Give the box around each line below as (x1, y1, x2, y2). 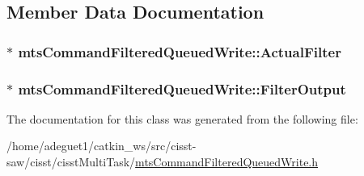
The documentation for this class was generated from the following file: (6, 110, 358, 127)
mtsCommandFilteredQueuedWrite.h (135, 153, 319, 170)
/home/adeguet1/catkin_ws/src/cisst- (6, 137, 197, 154)
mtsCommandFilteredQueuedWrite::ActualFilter (18, 41, 341, 61)
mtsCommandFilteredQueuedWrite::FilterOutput (18, 78, 346, 98)
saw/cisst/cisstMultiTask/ (6, 153, 136, 170)
